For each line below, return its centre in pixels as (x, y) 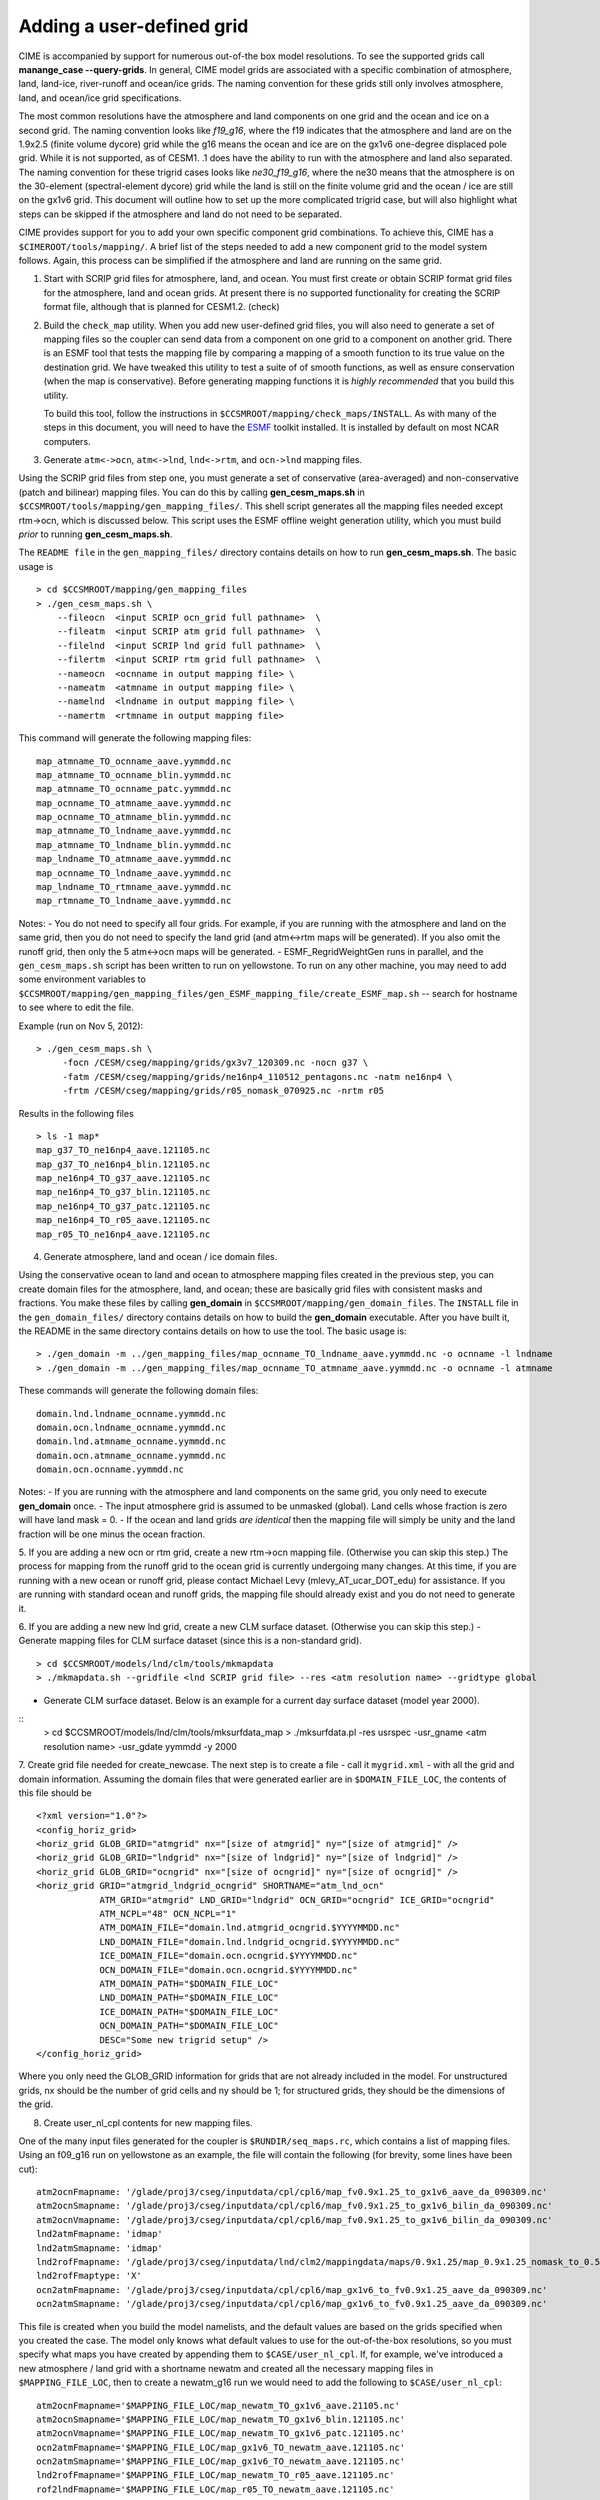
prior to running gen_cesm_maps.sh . (95, 534)
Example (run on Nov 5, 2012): (81, 1026)
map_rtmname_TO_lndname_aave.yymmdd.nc (134, 901)
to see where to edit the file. (76, 1007)
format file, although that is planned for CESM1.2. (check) (161, 307)
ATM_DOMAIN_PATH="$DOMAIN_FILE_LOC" (189, 1983)
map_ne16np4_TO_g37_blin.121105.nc (123, 1192)
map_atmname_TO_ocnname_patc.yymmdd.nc (134, 789)
